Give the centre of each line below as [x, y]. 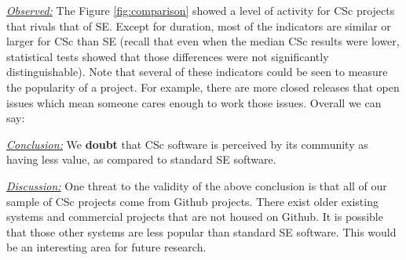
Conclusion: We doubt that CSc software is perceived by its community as [187, 144]
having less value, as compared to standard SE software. [141, 159]
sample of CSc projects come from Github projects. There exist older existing [192, 201]
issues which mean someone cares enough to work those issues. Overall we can [194, 102]
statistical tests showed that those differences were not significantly [168, 56]
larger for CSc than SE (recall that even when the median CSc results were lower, [203, 41]
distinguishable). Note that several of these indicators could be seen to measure [197, 72]
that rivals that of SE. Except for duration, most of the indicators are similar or [199, 25]
